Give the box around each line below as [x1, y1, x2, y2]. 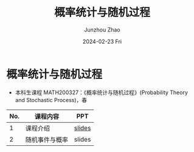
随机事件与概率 [25, 135, 69, 143]
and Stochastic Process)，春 [15, 96, 88, 103]
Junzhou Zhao [84, 26, 120, 33]
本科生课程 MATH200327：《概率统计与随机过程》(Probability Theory [15, 89, 189, 96]
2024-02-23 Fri [82, 38, 122, 45]
